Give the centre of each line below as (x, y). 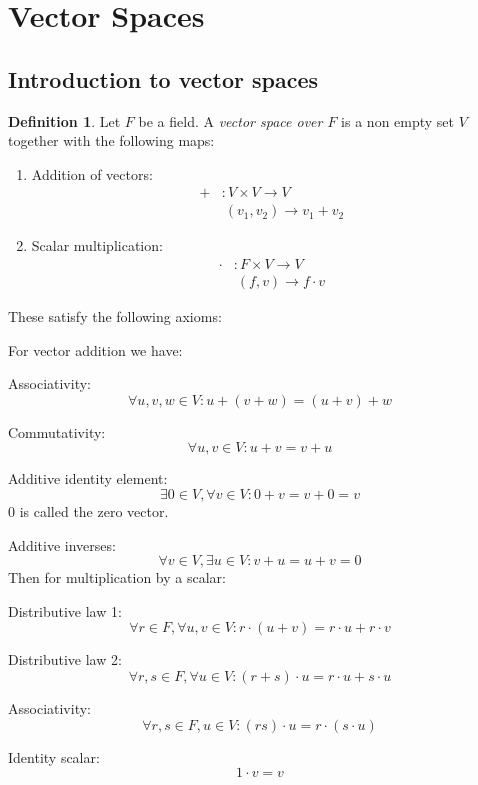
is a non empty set (398, 120)
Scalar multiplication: (97, 245)
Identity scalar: (54, 756)
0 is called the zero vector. (88, 511)
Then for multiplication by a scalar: (117, 577)
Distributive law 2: (65, 659)
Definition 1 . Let (64, 120)
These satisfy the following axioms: (115, 316)
